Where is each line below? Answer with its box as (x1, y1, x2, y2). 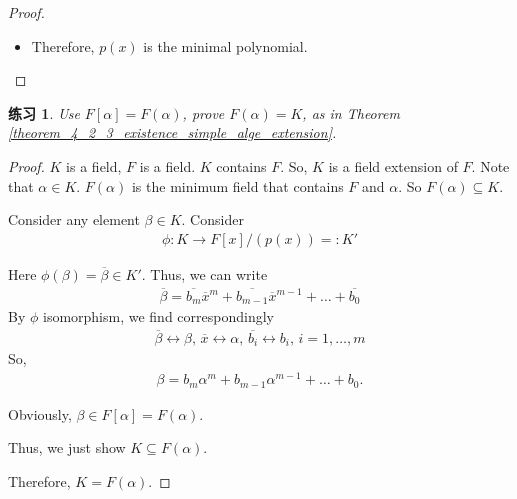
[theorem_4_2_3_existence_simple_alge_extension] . (8, 122, 337, 143)
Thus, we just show (8, 437, 126, 458)
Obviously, (8, 403, 72, 424)
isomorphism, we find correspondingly (42, 306, 274, 327)
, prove (182, 102, 225, 123)
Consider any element (8, 209, 140, 230)
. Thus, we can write (141, 263, 268, 284)
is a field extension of (328, 155, 458, 176)
